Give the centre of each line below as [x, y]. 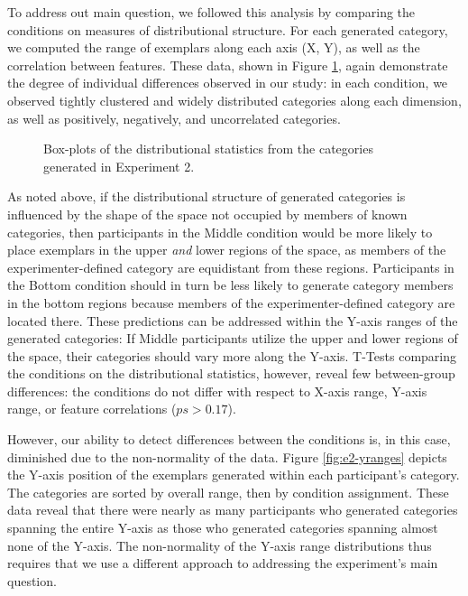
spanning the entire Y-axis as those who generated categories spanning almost [223, 528]
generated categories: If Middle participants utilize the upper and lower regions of [233, 338]
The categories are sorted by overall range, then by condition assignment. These [228, 492]
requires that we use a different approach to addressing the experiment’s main [223, 563]
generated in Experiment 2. [119, 166]
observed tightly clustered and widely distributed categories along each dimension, [234, 100]
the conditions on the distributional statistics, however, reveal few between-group [231, 373]
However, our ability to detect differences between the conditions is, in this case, [229, 439]
